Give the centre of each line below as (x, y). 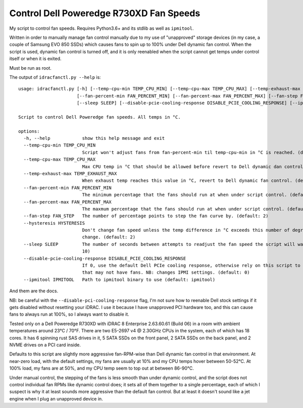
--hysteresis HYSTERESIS (54, 223)
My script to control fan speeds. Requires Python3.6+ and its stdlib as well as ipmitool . (102, 28)
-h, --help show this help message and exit (94, 138)
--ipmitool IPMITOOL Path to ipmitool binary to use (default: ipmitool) (119, 279)
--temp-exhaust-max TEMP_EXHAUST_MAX (70, 173)
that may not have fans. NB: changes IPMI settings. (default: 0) (166, 272)
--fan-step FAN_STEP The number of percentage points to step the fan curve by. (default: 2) (146, 216)
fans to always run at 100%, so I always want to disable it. (69, 314)
